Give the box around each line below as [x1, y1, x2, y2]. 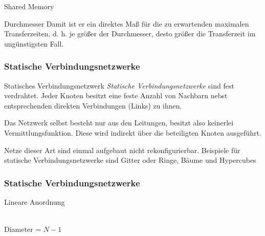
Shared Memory [4, 1, 54, 11]
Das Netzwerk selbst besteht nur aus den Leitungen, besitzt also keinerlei [4, 117, 234, 128]
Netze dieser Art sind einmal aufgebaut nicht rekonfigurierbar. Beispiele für [4, 144, 240, 155]
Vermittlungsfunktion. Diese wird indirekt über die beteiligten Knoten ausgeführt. [4, 127, 261, 138]
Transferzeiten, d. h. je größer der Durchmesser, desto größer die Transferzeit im [4, 28, 256, 39]
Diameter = [4, 224, 41, 234]
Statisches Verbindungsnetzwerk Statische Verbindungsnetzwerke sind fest [4, 80, 234, 91]
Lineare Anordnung [4, 196, 65, 207]
